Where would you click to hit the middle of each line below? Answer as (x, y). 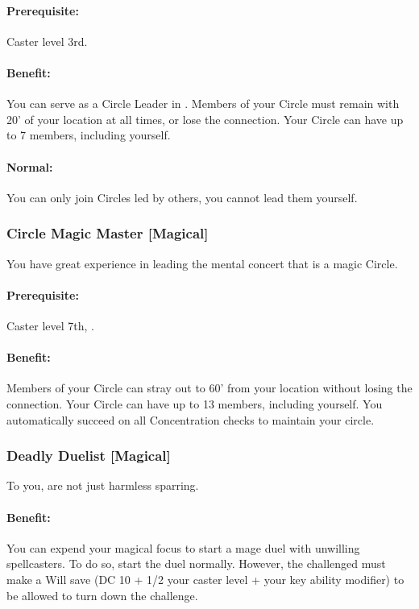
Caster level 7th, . (50, 325)
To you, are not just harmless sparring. (103, 485)
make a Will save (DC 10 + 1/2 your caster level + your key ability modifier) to (205, 579)
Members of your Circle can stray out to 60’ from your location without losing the (209, 388)
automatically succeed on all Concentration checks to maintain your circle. (191, 419)
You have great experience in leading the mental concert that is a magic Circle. (202, 263)
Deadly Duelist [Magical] (89, 456)
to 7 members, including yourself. (89, 135)
